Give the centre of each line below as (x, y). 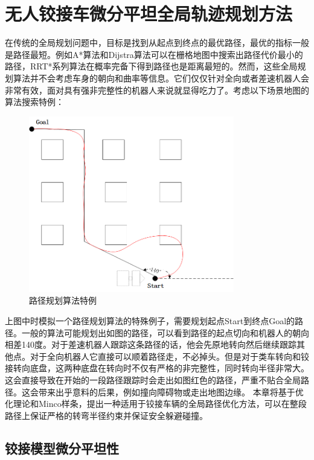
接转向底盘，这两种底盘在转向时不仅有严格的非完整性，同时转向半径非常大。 (157, 368)
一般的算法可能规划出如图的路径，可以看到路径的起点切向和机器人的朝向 (165, 332)
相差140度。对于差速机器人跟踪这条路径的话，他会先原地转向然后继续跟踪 (151, 344)
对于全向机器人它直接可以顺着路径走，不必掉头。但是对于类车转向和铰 (169, 356)
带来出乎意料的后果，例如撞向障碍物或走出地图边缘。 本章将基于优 (171, 391)
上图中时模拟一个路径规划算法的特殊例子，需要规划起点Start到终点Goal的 (150, 321)
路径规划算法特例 (63, 300)
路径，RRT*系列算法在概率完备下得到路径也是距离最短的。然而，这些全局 (151, 66)
